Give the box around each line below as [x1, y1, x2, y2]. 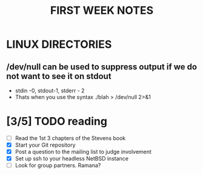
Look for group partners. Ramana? [15, 162, 101, 169]
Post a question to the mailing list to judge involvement [15, 148, 151, 156]
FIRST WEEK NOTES [50, 4, 154, 17]
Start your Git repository [15, 141, 76, 148]
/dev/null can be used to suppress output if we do [6, 62, 198, 72]
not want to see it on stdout [6, 71, 111, 81]
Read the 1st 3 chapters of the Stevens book [15, 134, 126, 142]
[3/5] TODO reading [6, 115, 108, 129]
